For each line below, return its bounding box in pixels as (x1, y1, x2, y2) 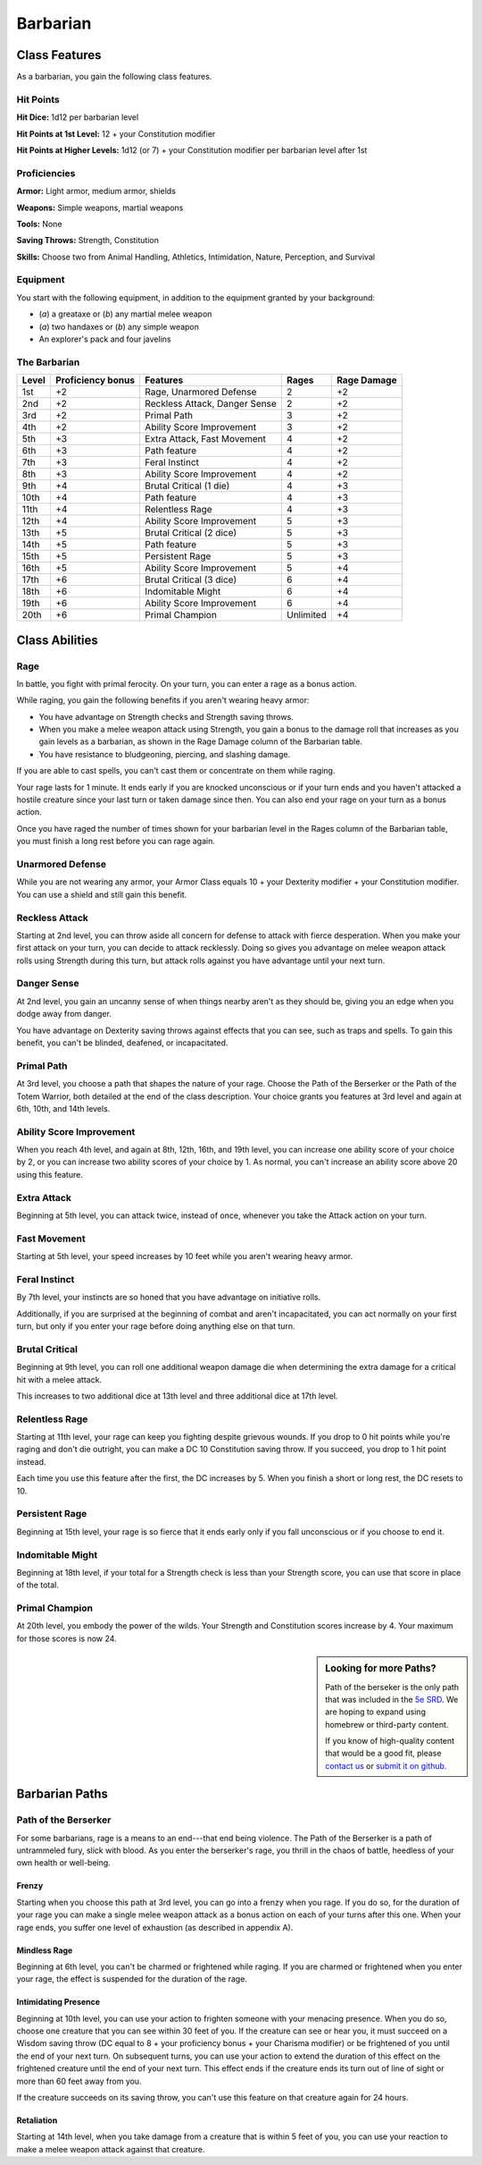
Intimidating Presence (16, 1997, 101, 2008)
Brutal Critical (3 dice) (144, 573, 237, 586)
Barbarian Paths (16, 1787, 109, 1802)
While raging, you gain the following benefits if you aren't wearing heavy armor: (16, 695, 310, 706)
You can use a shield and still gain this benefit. (16, 889, 187, 900)
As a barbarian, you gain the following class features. (16, 72, 212, 82)
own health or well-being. (16, 1857, 111, 1868)
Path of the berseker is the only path (325, 1681, 460, 1692)
